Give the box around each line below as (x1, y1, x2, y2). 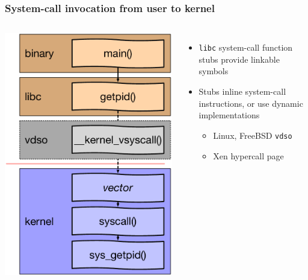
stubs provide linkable (199, 52, 280, 65)
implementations (199, 109, 260, 121)
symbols (199, 65, 229, 77)
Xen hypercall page (213, 149, 284, 162)
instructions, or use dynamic (199, 97, 303, 109)
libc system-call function (199, 41, 293, 54)
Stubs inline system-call (199, 85, 286, 98)
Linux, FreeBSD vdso (213, 129, 292, 141)
